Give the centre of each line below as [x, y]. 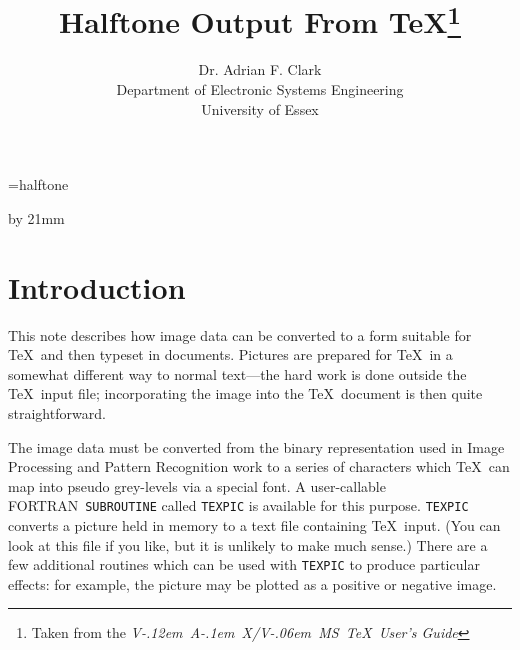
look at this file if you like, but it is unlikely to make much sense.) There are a [248, 544]
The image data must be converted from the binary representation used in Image [256, 446]
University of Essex [260, 108]
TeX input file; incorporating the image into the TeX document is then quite [245, 393]
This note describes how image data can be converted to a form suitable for [240, 334]
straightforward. [57, 412]
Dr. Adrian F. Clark [260, 69]
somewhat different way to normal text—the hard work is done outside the [237, 373]
